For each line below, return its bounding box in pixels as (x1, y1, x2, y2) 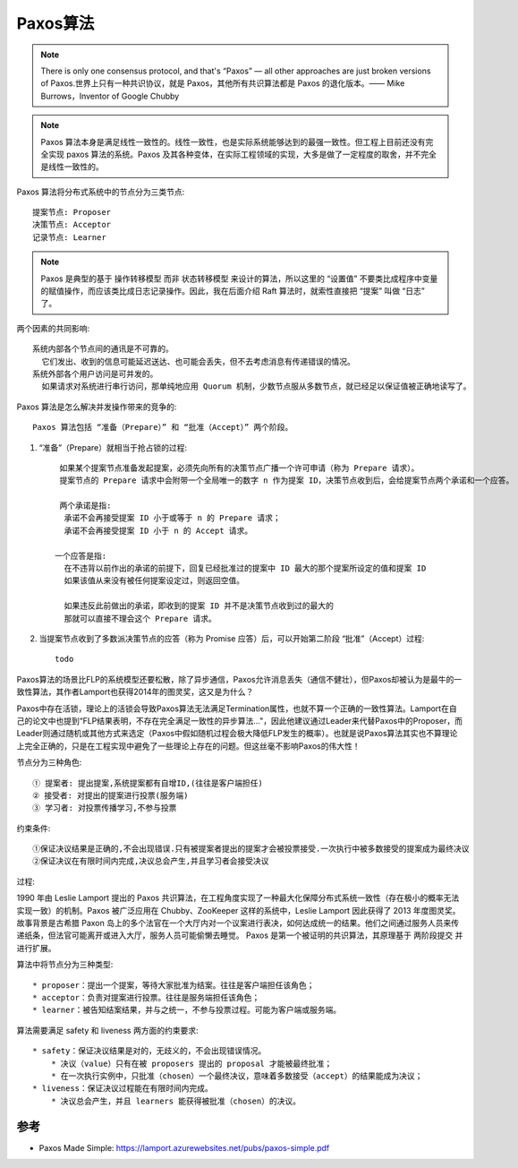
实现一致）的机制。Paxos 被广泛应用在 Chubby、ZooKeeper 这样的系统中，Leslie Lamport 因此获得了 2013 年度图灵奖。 (16, 905, 461, 915)
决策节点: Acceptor (32, 219, 112, 230)
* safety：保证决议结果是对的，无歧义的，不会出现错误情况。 (32, 1046, 267, 1056)
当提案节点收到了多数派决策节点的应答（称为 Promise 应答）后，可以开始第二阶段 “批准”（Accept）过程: (38, 633, 425, 644)
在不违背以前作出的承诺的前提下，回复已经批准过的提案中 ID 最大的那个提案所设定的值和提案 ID (64, 563, 427, 573)
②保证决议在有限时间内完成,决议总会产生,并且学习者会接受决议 (32, 856, 269, 866)
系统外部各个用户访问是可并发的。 (32, 368, 158, 379)
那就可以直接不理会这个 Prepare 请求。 (64, 614, 217, 623)
